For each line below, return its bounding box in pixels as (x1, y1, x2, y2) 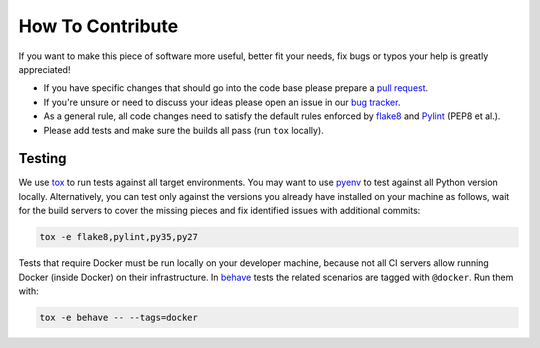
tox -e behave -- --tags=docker (39, 311, 199, 323)
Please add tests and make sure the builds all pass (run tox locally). (43, 124, 324, 136)
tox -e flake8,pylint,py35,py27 (39, 231, 199, 243)
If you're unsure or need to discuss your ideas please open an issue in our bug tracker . (43, 96, 401, 108)
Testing (18, 150, 67, 167)
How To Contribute (18, 15, 179, 37)
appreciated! (18, 63, 71, 75)
